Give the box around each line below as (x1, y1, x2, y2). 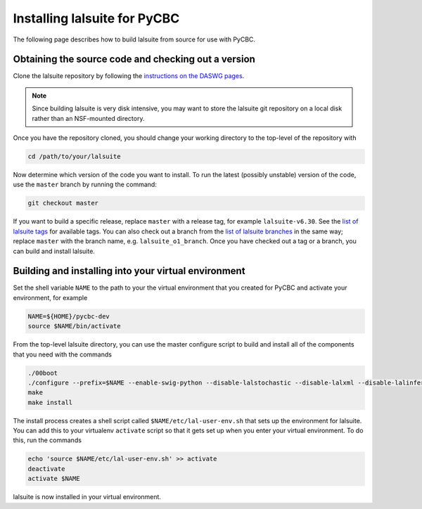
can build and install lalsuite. (13, 247, 95, 255)
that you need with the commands (13, 350, 113, 359)
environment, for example (13, 293, 88, 302)
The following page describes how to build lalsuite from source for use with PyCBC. (13, 35, 256, 44)
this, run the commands (13, 436, 82, 444)
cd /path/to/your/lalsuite (27, 153, 121, 160)
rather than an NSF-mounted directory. (32, 114, 145, 122)
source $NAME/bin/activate (27, 322, 121, 330)
